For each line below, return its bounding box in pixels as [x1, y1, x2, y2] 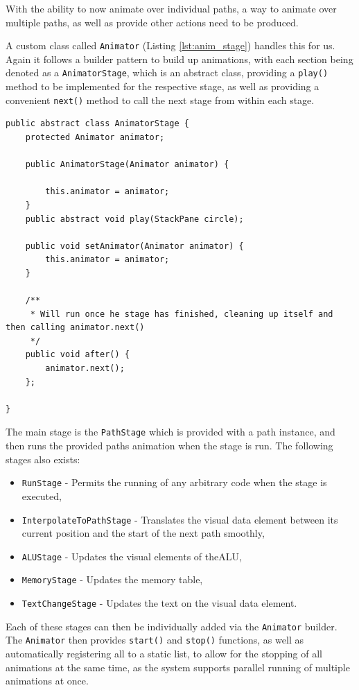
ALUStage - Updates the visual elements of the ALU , [21, 549, 242, 563]
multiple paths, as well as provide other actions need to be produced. [6, 15, 299, 29]
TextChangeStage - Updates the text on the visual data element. [21, 596, 297, 610]
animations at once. [6, 673, 89, 688]
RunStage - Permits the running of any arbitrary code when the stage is [21, 475, 327, 490]
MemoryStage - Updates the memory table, [21, 572, 203, 587]
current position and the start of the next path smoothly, [21, 526, 265, 540]
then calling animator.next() [6, 322, 145, 333]
